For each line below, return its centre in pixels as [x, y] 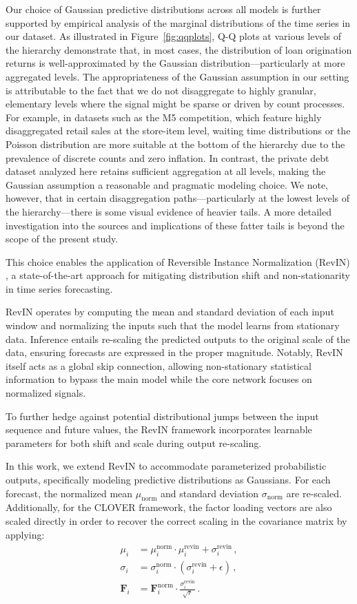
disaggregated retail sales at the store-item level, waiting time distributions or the [178, 131]
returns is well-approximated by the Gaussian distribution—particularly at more [175, 63]
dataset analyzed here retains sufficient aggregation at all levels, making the [166, 171]
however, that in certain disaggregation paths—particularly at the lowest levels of [178, 198]
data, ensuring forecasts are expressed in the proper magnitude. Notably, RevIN [174, 352]
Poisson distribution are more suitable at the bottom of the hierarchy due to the [175, 144]
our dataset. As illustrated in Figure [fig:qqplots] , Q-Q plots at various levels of [174, 36]
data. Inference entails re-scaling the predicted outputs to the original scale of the [178, 339]
